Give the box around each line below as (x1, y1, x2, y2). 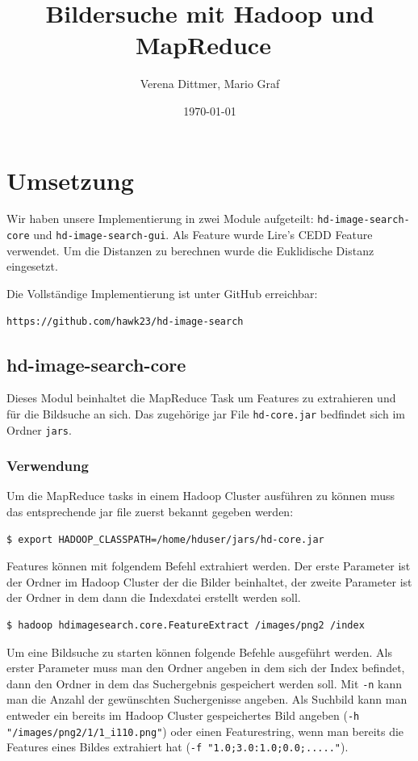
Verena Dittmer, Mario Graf (140, 75, 280, 92)
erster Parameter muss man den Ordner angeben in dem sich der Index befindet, (6, 659, 405, 676)
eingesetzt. (6, 258, 58, 275)
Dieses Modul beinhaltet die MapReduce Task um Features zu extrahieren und (6, 389, 396, 406)
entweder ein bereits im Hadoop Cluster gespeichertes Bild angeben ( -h (6, 707, 360, 724)
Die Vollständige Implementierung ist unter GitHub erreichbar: (6, 284, 318, 301)
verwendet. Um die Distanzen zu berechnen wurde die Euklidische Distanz (6, 242, 374, 259)
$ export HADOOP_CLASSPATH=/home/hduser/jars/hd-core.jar (6, 533, 324, 545)
